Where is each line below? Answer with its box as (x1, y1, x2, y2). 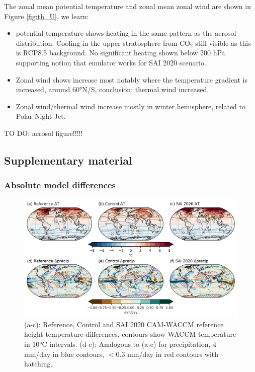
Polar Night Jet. (16, 111, 66, 121)
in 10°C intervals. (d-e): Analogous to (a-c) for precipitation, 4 (24, 339, 216, 349)
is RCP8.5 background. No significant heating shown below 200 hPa (16, 47, 225, 58)
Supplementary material (4, 152, 132, 168)
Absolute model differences (4, 179, 116, 191)
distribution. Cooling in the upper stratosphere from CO (16, 37, 191, 48)
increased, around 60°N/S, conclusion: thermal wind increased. (16, 84, 209, 95)
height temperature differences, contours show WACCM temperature (24, 329, 236, 339)
